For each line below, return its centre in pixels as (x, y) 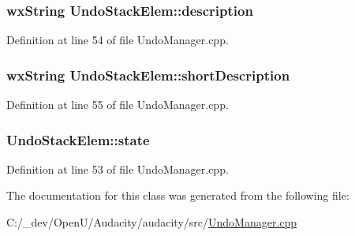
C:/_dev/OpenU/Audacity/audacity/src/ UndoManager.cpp (152, 222)
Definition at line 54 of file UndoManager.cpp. (118, 40)
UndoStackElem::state (78, 139)
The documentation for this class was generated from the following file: (178, 195)
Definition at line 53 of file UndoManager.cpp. (118, 169)
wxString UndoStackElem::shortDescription (148, 75)
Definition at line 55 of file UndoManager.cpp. (118, 105)
